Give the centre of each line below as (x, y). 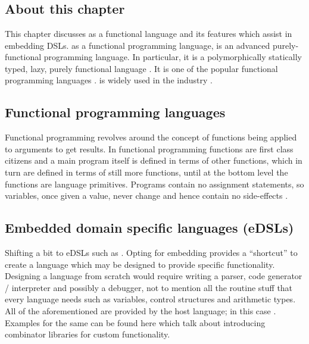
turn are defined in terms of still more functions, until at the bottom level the (146, 172)
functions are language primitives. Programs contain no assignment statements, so (154, 184)
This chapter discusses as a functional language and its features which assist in (149, 33)
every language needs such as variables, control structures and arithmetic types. (150, 299)
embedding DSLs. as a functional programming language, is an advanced (138, 45)
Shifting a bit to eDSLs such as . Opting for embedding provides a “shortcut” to (151, 252)
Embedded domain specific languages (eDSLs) (149, 228)
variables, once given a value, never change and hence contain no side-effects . (146, 196)
